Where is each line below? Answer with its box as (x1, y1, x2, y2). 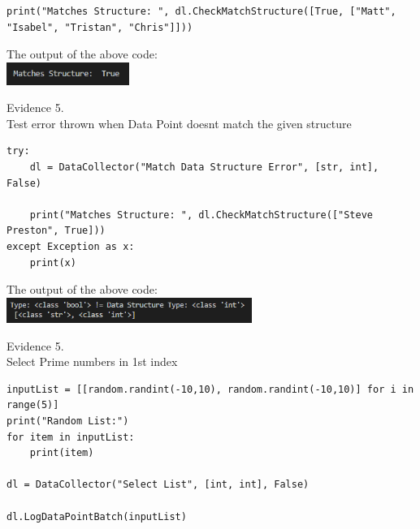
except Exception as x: (6, 241, 135, 253)
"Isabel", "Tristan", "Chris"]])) (6, 21, 193, 33)
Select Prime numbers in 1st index (6, 353, 178, 370)
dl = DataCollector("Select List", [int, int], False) (6, 479, 310, 491)
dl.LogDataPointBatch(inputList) (6, 510, 187, 523)
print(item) (29, 447, 94, 459)
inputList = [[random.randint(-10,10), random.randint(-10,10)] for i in (6, 383, 414, 395)
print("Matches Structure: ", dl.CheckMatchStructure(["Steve (29, 209, 374, 221)
